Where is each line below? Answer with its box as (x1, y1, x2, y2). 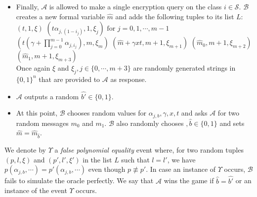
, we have (167, 154, 196, 164)
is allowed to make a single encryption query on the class (49, 1, 222, 11)
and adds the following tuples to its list (115, 11, 234, 21)
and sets (219, 118, 245, 128)
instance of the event (4, 185, 67, 196)
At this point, (16, 108, 58, 118)
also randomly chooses (116, 118, 184, 128)
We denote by (4, 145, 46, 155)
